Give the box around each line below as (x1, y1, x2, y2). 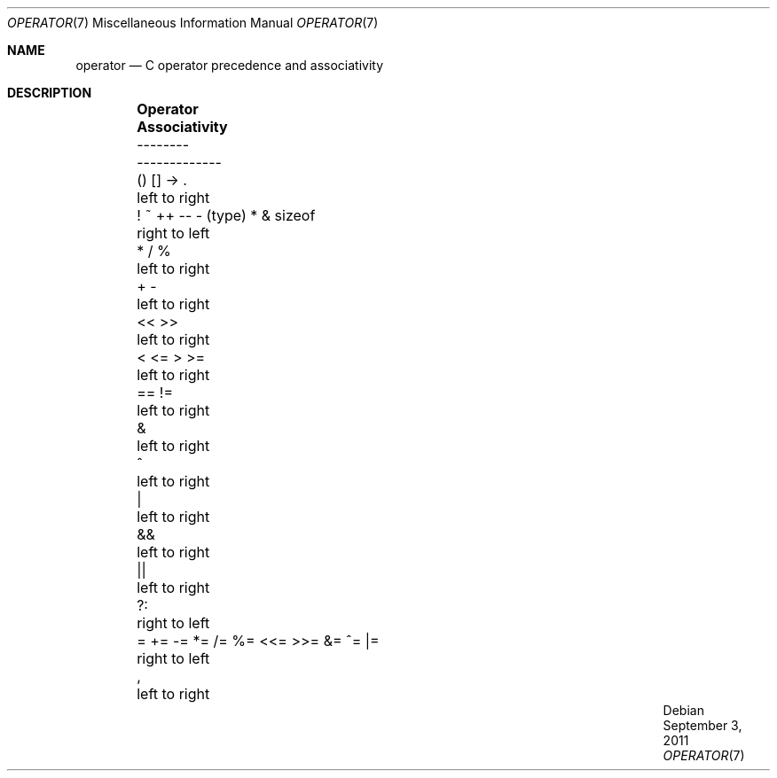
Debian (663, 703, 704, 718)
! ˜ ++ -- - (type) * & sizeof (137, 206, 316, 224)
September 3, (663, 718, 742, 733)
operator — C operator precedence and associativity (75, 58, 384, 73)
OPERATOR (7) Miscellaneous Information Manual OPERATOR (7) (7, 15, 379, 30)
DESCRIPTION (7, 85, 92, 100)
